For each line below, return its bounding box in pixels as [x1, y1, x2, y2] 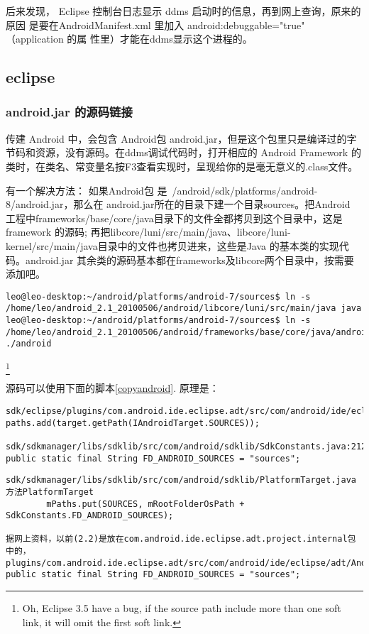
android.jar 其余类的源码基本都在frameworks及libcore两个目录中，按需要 [25, 252, 354, 267]
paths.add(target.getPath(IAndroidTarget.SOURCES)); [6, 417, 260, 428]
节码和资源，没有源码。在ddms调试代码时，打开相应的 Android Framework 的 [6, 145, 361, 160]
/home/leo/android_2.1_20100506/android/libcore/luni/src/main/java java [6, 303, 362, 314]
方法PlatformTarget [6, 486, 94, 497]
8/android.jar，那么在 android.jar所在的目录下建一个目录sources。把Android [6, 197, 351, 212]
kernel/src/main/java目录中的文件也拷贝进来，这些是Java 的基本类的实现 [6, 238, 339, 253]
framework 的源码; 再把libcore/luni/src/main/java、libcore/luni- [6, 224, 291, 239]
